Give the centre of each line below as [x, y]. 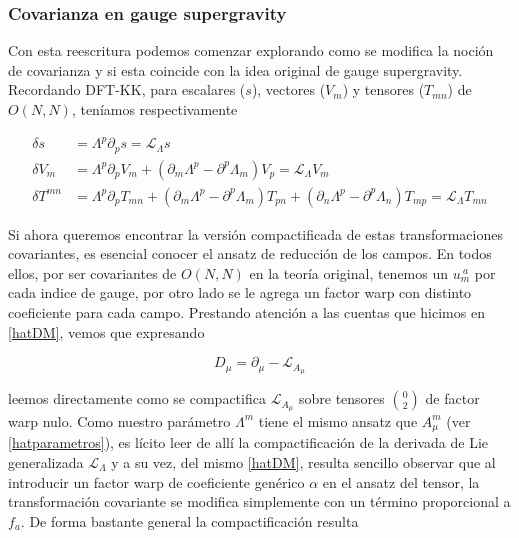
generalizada [46, 461]
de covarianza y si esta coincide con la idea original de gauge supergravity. [235, 69]
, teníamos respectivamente [154, 109]
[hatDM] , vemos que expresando [106, 331]
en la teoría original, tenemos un [349, 272]
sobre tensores [341, 398]
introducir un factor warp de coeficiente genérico [156, 481]
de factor [452, 398]
